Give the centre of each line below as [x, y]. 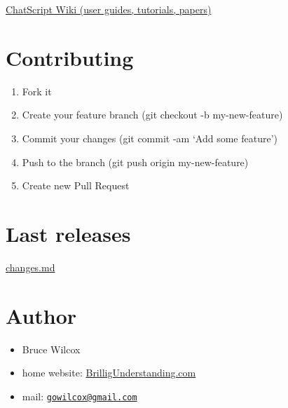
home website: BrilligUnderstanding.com [109, 373]
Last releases [68, 233]
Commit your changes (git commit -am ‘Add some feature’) [150, 138]
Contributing [70, 57]
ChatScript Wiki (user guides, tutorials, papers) [109, 9]
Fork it [37, 91]
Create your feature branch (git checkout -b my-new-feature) [152, 115]
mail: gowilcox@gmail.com [80, 396]
